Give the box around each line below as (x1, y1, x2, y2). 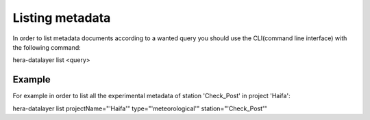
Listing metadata (12, 10, 111, 25)
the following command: (12, 43, 82, 51)
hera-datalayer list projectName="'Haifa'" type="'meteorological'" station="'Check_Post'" (12, 104, 267, 112)
